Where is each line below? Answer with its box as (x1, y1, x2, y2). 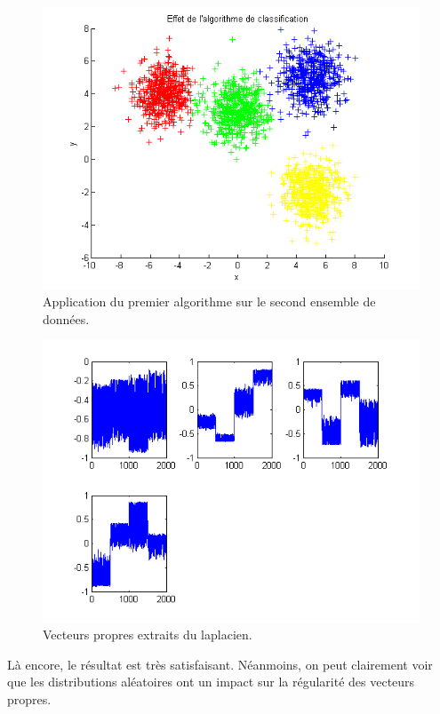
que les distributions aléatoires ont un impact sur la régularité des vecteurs (7, 672, 415, 691)
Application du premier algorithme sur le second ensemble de (43, 292, 376, 311)
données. (43, 309, 90, 328)
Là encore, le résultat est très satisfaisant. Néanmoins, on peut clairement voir (7, 654, 433, 673)
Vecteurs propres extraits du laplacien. (43, 625, 252, 644)
